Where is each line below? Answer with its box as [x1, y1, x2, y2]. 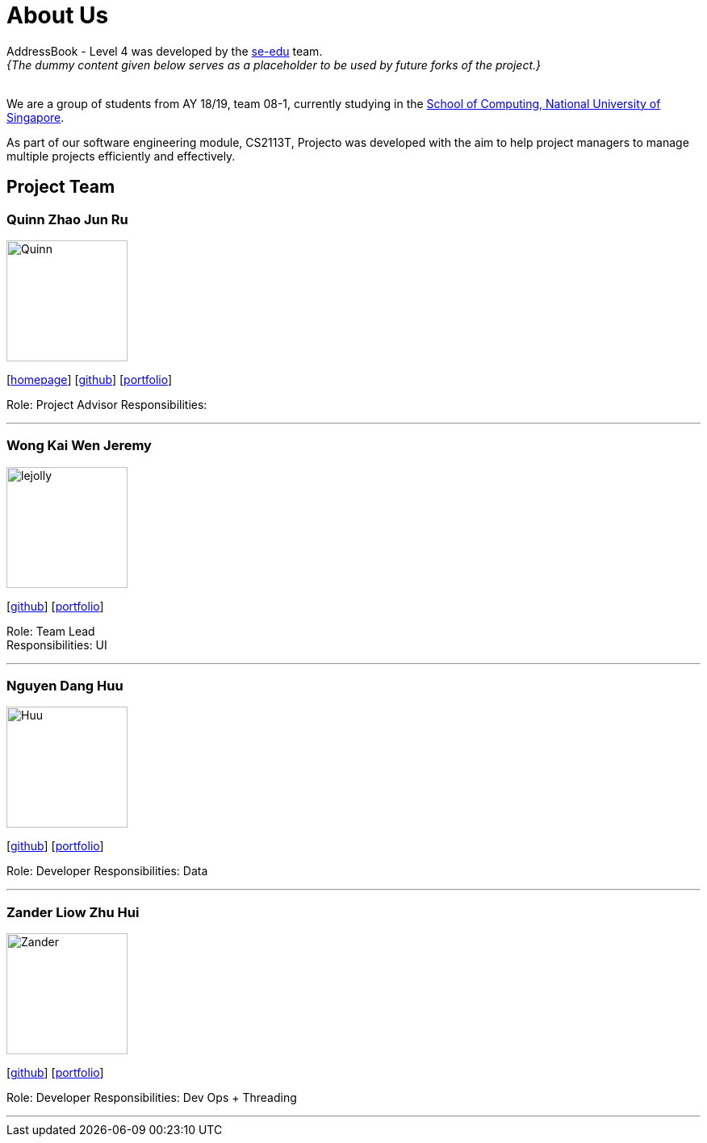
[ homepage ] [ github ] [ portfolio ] [6, 372, 173, 386]
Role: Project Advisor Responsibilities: [6, 397, 207, 411]
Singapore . [6, 110, 65, 124]
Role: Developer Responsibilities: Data [6, 864, 208, 878]
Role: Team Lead [6, 624, 95, 638]
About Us [6, 2, 109, 29]
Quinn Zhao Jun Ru [6, 211, 128, 227]
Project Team [6, 177, 115, 198]
